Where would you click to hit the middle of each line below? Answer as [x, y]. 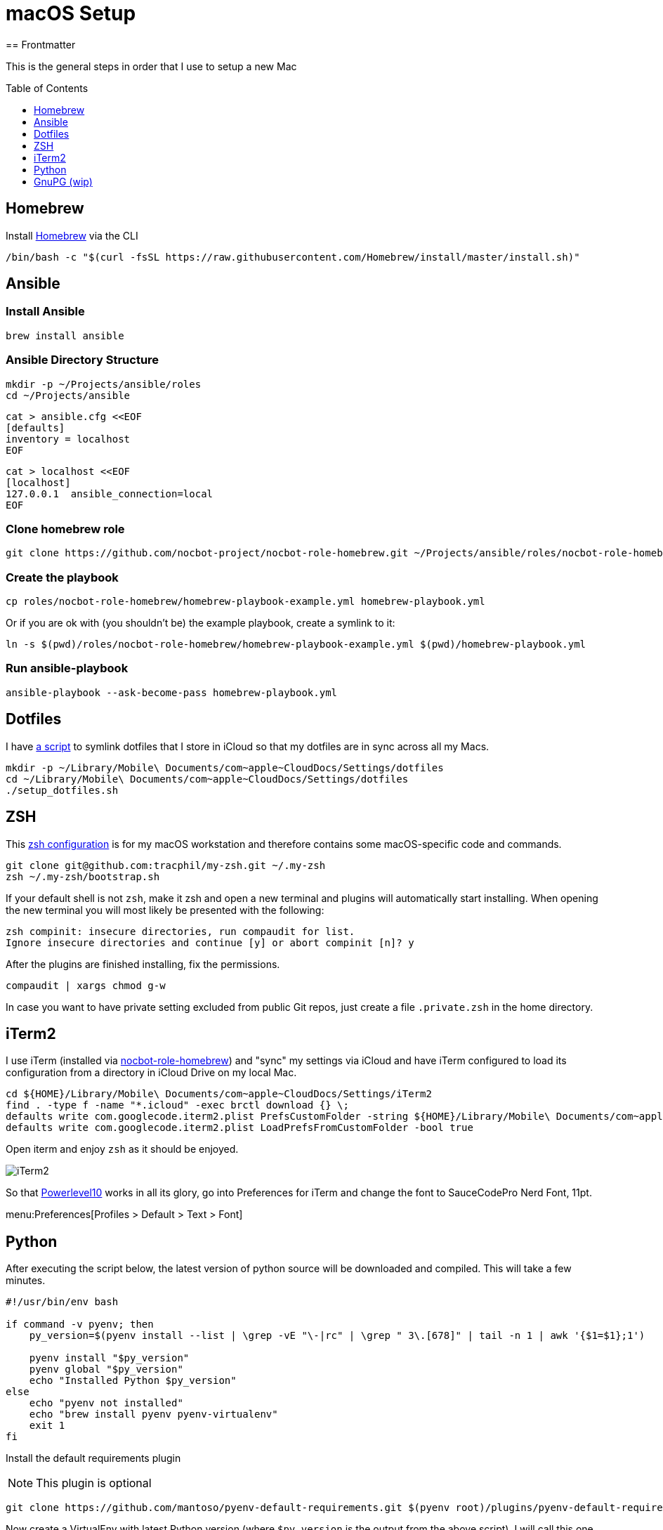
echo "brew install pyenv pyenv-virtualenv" [153, 1414]
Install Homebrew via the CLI [72, 235]
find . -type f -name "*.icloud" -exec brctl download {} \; [177, 1105]
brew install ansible [65, 335]
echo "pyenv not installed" [106, 1403]
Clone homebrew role [65, 529]
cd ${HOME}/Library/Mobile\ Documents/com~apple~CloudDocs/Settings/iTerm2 [219, 1094]
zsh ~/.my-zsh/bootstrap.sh [83, 876]
